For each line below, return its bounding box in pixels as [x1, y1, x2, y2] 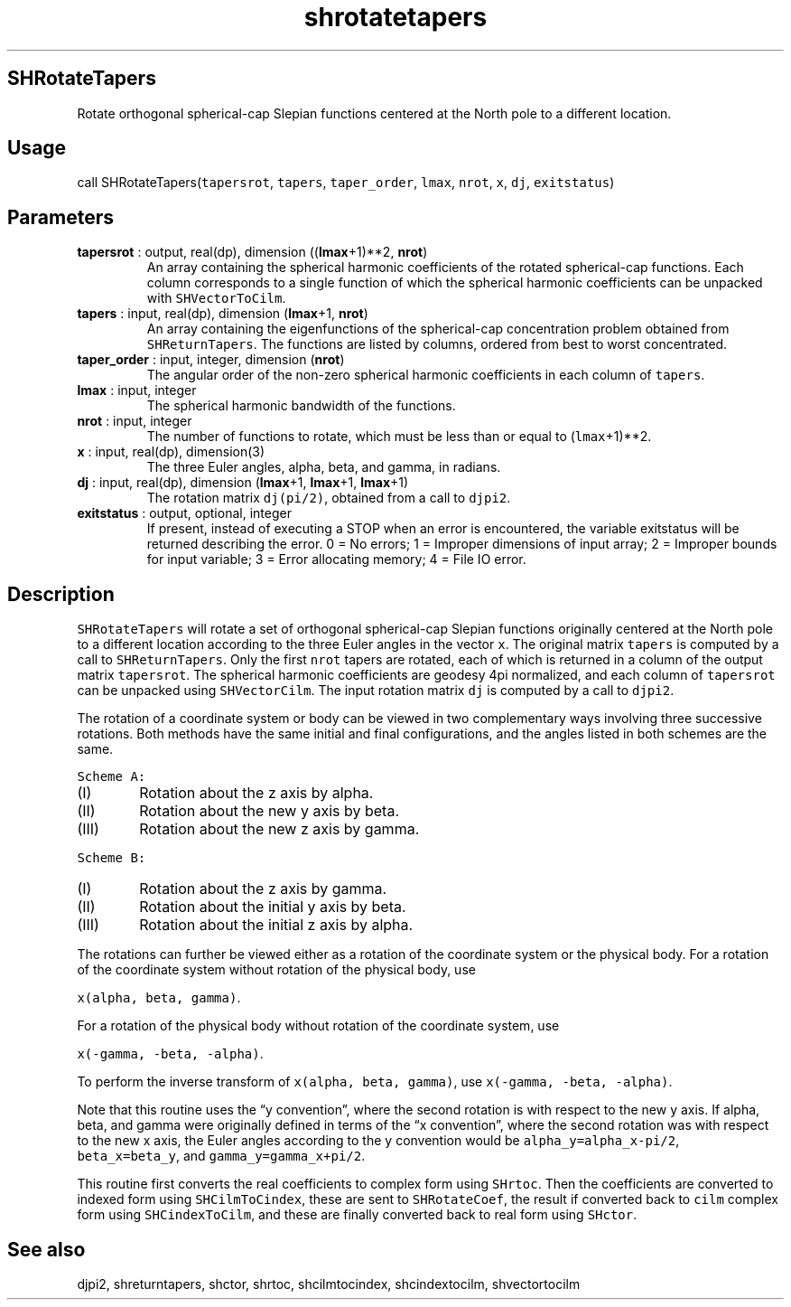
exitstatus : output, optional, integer [77, 505, 292, 522]
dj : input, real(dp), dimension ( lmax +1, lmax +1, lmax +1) [77, 475, 409, 491]
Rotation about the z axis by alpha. [139, 784, 374, 803]
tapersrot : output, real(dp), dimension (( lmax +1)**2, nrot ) [77, 244, 428, 260]
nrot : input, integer [77, 413, 192, 429]
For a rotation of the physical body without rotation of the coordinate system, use [77, 1018, 560, 1034]
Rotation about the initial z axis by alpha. [139, 916, 414, 935]
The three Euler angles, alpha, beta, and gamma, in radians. [146, 459, 501, 475]
